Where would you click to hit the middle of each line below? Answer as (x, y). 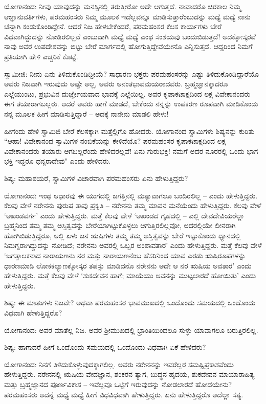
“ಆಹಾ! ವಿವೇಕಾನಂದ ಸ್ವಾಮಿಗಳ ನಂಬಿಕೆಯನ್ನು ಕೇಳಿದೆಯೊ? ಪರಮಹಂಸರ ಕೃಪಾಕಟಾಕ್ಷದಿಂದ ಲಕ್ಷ (115, 141)
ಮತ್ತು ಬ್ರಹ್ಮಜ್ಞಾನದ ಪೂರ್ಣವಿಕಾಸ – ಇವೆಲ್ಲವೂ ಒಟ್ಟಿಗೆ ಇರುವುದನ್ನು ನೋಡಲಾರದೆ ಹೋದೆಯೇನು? (118, 384)
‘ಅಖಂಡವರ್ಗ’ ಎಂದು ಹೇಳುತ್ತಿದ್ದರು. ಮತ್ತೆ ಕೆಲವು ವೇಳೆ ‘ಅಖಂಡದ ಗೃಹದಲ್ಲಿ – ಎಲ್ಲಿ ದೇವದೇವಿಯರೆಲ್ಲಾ (124, 215)
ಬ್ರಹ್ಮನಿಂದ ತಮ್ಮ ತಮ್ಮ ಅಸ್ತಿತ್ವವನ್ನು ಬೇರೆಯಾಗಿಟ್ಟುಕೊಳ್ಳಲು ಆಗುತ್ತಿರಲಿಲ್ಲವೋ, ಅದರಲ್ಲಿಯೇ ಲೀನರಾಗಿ (120, 225)
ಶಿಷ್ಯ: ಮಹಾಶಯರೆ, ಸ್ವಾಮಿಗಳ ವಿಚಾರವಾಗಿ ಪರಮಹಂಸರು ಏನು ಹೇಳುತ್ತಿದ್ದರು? (96, 178)
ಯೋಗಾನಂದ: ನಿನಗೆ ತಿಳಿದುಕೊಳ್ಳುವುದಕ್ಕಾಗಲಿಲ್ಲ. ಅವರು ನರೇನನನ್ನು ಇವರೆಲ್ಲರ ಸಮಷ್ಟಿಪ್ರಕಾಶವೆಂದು (119, 364)
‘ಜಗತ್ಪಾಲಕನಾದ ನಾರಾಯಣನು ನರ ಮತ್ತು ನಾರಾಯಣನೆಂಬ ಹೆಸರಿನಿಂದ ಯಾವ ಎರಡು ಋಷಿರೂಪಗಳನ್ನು (125, 255)
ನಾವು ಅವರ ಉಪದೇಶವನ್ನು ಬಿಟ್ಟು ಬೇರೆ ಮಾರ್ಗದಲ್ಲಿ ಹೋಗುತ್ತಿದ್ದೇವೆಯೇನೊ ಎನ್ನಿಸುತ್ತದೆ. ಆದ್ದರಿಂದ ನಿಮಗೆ (128, 46)
